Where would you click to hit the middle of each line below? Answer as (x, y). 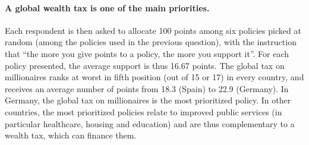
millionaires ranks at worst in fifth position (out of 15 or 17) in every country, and (154, 77)
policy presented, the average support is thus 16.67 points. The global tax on (145, 65)
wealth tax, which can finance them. (71, 135)
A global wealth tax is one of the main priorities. (107, 7)
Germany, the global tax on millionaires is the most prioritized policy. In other (148, 100)
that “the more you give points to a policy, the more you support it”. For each (147, 53)
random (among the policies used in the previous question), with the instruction (151, 42)
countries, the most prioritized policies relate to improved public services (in (144, 111)
